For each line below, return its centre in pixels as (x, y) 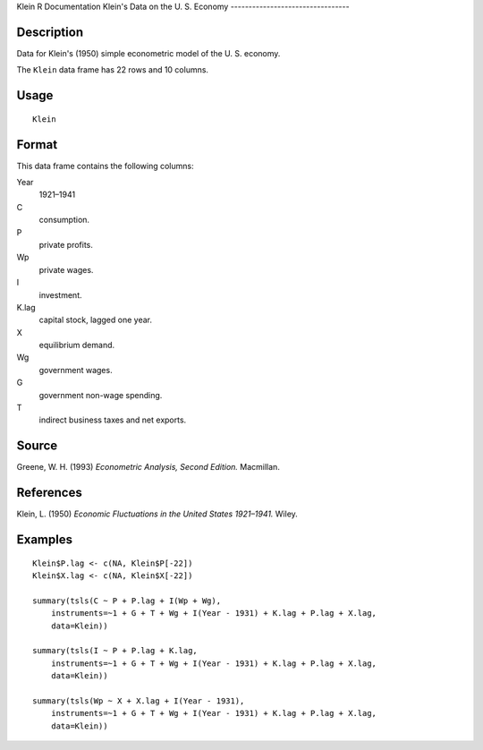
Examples (45, 540)
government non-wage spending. (101, 395)
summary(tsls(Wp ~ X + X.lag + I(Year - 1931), (139, 701)
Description (50, 32)
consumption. (64, 220)
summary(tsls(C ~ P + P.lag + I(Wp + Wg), (127, 601)
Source (37, 446)
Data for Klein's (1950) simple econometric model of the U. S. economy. (148, 53)
